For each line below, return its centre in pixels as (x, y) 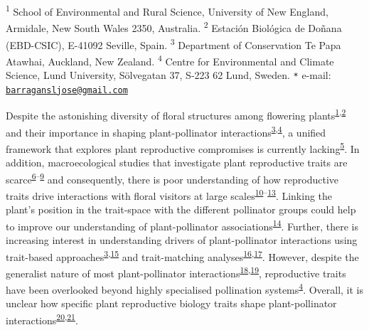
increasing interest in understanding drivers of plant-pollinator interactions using (182, 240)
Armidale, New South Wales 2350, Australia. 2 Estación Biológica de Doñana (174, 27)
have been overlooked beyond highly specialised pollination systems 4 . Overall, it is (185, 288)
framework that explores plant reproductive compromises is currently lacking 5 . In (183, 147)
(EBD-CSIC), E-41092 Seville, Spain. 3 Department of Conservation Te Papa (173, 43)
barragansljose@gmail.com (67, 90)
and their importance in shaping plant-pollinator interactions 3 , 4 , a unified (166, 131)
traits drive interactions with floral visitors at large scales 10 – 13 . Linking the (169, 194)
